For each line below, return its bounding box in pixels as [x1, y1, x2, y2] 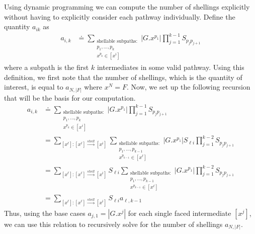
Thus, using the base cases [4, 207, 86, 218]
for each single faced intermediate [128, 207, 231, 218]
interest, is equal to [4, 82, 63, 92]
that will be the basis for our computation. [4, 92, 136, 103]
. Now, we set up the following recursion [126, 82, 250, 92]
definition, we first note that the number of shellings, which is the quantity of [4, 71, 242, 82]
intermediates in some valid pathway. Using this [97, 62, 244, 72]
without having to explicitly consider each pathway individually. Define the [4, 11, 235, 22]
